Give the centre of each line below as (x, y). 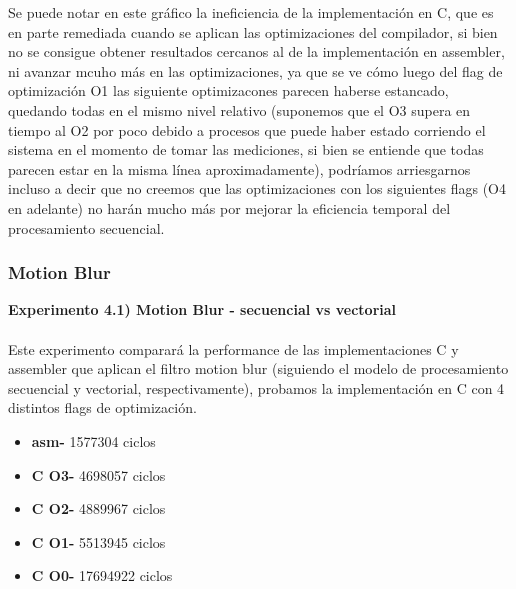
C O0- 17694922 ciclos (102, 575)
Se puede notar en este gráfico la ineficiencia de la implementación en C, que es (251, 12)
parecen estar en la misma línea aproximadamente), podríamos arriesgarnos (239, 168)
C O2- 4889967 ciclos (98, 508)
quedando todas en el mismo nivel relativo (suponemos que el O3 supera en (239, 109)
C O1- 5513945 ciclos (98, 541)
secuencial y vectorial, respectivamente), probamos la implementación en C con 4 (256, 387)
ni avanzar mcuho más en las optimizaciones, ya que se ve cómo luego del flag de (255, 70)
